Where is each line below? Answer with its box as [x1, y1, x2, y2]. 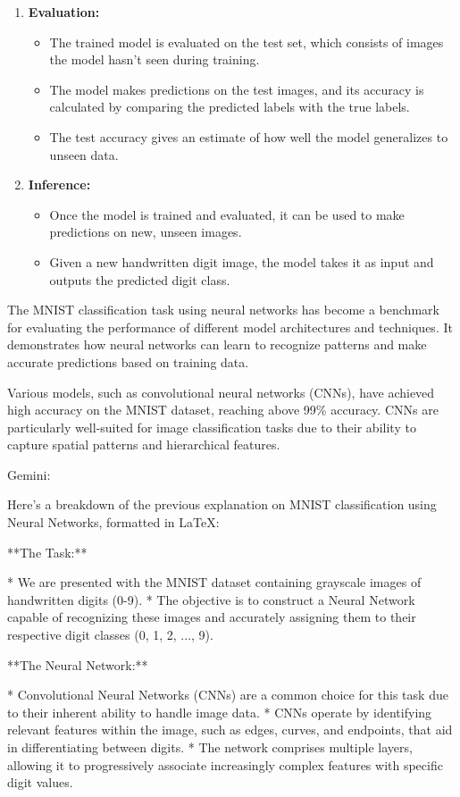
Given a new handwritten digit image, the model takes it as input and [49, 252, 434, 271]
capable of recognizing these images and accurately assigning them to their [7, 608, 416, 626]
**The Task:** [7, 542, 88, 561]
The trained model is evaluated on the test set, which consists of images [49, 32, 444, 51]
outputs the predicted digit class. [49, 270, 230, 289]
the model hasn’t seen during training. [49, 50, 260, 69]
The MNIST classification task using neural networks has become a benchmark [7, 300, 439, 319]
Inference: [28, 175, 91, 194]
